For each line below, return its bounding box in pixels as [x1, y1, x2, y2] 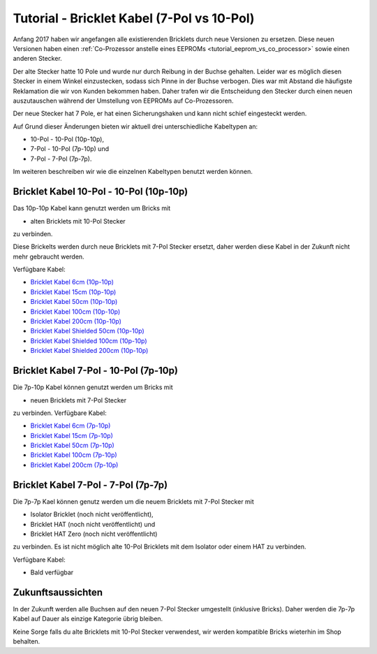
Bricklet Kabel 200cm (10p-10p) [30, 317, 122, 326]
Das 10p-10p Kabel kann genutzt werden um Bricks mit [13, 204, 171, 212]
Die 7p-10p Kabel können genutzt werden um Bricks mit [13, 383, 174, 391]
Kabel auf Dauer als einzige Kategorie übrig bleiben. [13, 615, 163, 623]
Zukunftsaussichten [13, 586, 103, 598]
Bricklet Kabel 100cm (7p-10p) [30, 451, 118, 459]
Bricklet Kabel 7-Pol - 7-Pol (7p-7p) [13, 479, 168, 490]
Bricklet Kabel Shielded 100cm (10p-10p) [30, 336, 147, 345]
